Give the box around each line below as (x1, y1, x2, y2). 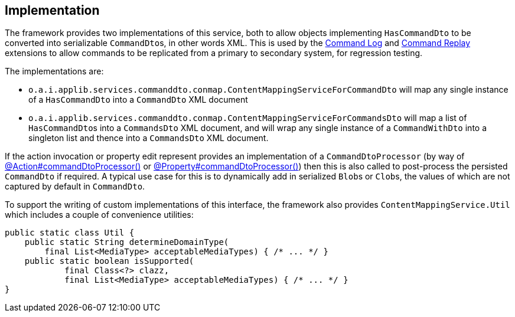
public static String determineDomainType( (24, 237, 229, 247)
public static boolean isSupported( (24, 256, 194, 266)
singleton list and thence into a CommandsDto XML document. (28, 133, 269, 143)
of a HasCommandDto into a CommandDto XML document (28, 94, 248, 105)
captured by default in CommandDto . (5, 181, 145, 192)
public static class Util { (5, 228, 135, 238)
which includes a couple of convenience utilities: (5, 210, 194, 220)
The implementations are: (5, 66, 104, 77)
